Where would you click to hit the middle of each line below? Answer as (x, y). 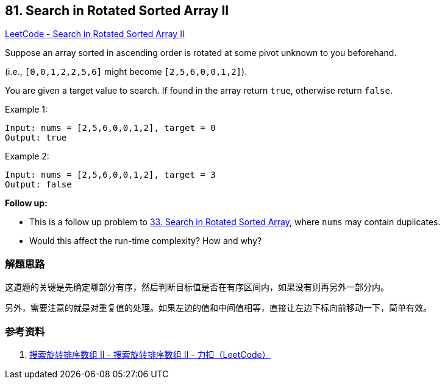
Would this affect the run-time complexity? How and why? (146, 241)
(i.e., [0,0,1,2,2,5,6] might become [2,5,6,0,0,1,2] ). (126, 72)
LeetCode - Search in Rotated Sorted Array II (95, 34)
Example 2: (27, 156)
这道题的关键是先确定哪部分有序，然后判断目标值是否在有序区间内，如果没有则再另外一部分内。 (197, 287)
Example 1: (26, 110)
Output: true (36, 138)
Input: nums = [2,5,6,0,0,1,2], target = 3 (110, 175)
